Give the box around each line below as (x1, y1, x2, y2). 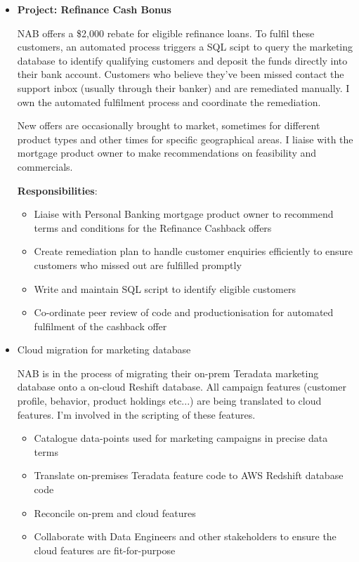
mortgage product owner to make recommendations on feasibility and (17, 145, 317, 160)
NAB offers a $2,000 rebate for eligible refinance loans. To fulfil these (17, 25, 315, 40)
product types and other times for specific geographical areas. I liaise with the (17, 131, 353, 146)
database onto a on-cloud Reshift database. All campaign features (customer (17, 379, 346, 394)
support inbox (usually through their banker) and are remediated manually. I (17, 80, 350, 95)
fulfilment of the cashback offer (34, 318, 167, 333)
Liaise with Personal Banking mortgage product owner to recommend (34, 207, 334, 221)
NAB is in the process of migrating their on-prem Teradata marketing (17, 365, 319, 380)
